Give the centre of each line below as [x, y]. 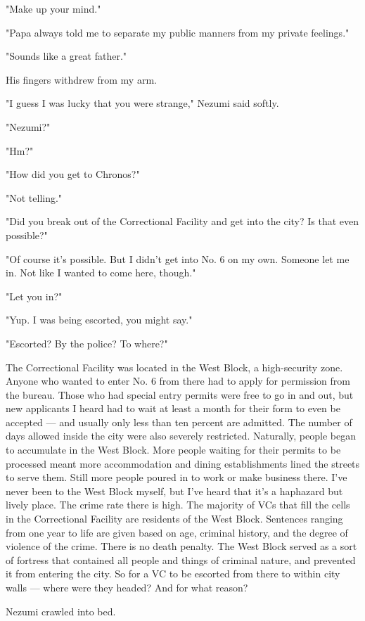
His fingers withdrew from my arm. [81, 79]
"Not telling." [34, 197]
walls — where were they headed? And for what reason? [127, 587]
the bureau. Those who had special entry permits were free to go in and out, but [180, 394]
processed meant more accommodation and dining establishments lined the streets [183, 463]
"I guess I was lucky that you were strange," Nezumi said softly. [142, 103]
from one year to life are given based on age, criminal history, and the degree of [177, 532]
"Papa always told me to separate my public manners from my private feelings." [178, 32]
